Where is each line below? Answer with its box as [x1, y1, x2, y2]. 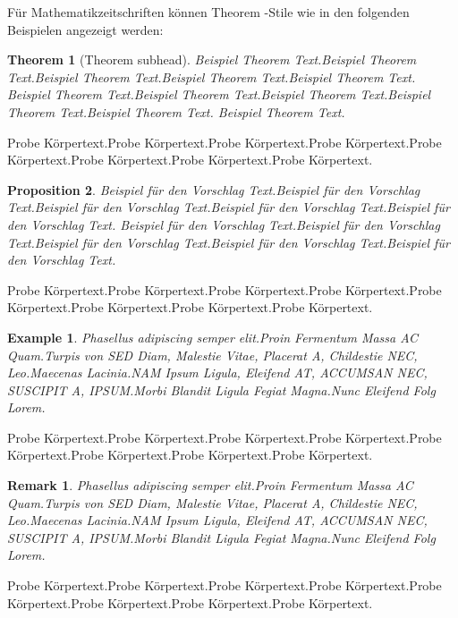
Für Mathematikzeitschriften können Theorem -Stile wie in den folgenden [7, 3, 410, 21]
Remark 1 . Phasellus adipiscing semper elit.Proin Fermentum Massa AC [7, 476, 413, 495]
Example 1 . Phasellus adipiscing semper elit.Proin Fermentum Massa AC [7, 327, 418, 346]
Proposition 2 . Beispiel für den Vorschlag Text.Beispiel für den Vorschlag [7, 180, 420, 199]
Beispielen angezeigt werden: [7, 20, 164, 38]
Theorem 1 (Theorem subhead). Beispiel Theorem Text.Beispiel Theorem [7, 50, 417, 69]
